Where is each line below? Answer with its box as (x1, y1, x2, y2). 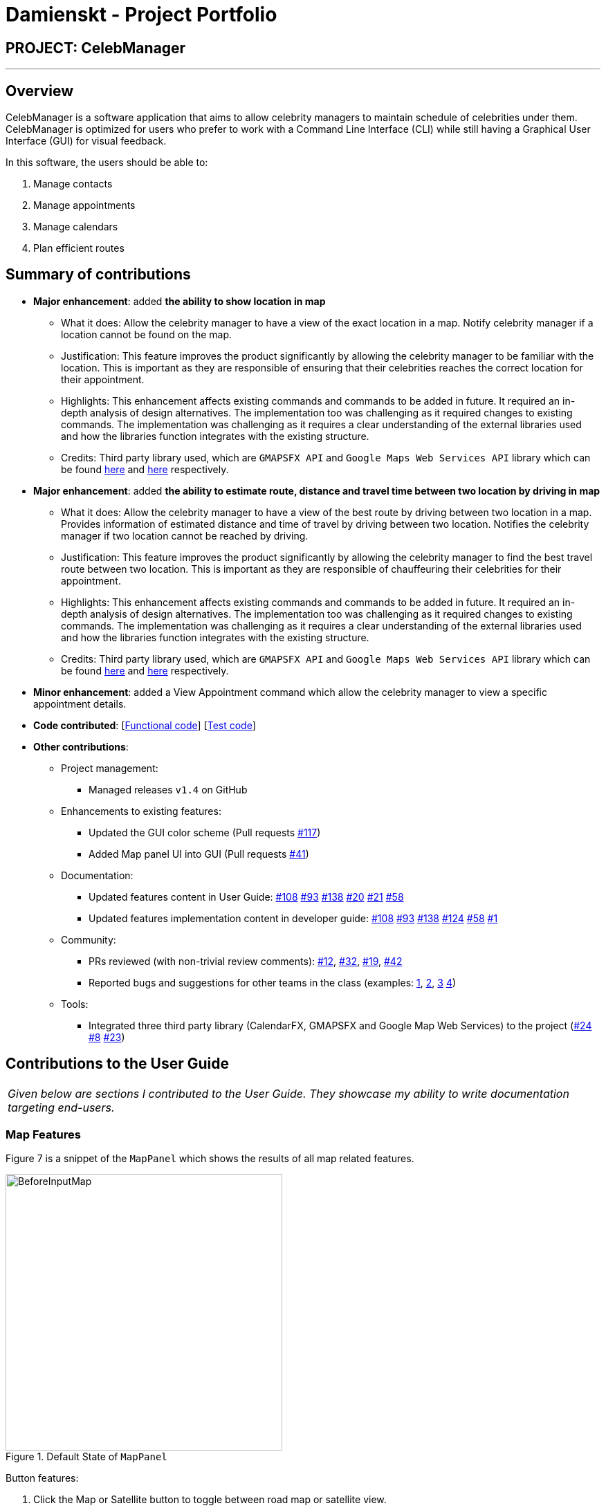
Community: (61, 933, 116, 946)
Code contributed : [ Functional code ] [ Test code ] (33, 719, 256, 731)
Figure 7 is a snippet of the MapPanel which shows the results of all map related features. (6, 1152, 414, 1165)
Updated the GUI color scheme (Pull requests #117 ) (89, 826, 321, 838)
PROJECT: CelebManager (6, 39, 186, 57)
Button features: (6, 1472, 79, 1484)
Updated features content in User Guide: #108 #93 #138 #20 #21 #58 (89, 890, 404, 903)
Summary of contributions (6, 266, 191, 284)
